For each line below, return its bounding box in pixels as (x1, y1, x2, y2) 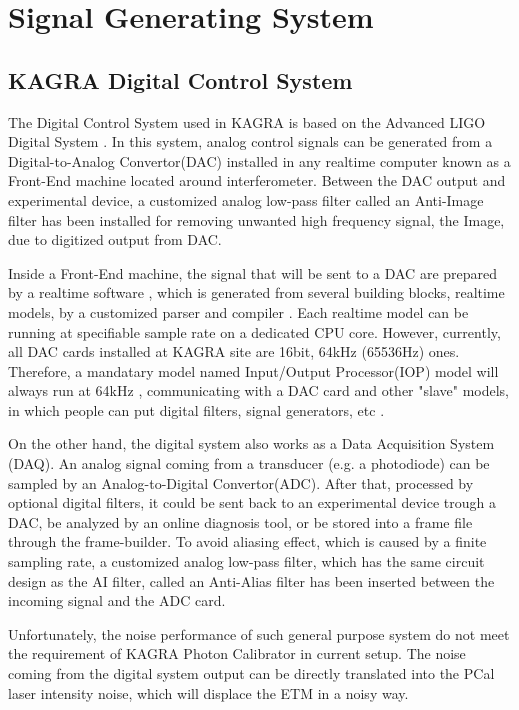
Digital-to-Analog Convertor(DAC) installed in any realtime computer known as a (8, 150, 511, 171)
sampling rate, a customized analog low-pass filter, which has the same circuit (8, 551, 485, 572)
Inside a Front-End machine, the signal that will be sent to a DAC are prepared (8, 262, 498, 283)
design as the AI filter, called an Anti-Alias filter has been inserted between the (8, 570, 495, 591)
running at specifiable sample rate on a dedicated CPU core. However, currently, (8, 321, 501, 342)
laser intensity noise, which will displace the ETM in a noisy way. (8, 682, 409, 703)
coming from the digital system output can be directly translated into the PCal (8, 663, 495, 684)
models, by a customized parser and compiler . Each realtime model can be (8, 301, 469, 322)
